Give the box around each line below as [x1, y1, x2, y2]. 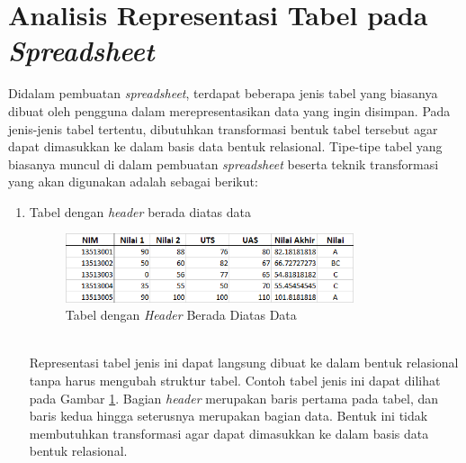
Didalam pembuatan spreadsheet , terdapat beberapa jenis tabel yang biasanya [8, 84, 438, 103]
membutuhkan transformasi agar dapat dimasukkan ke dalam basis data [29, 423, 429, 442]
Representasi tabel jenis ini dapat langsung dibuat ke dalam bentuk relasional [29, 353, 459, 372]
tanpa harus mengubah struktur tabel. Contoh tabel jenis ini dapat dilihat [29, 370, 441, 389]
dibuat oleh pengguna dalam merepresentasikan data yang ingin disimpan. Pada [8, 101, 451, 120]
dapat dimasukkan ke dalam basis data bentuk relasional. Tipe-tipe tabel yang [8, 137, 443, 156]
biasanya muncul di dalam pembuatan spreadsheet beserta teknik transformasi [8, 154, 439, 173]
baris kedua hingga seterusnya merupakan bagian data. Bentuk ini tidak [29, 406, 428, 425]
